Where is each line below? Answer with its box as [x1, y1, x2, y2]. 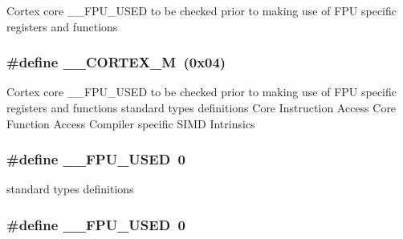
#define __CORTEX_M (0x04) [6, 52, 226, 72]
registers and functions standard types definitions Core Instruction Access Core [6, 99, 397, 115]
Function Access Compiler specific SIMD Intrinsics [6, 115, 255, 132]
